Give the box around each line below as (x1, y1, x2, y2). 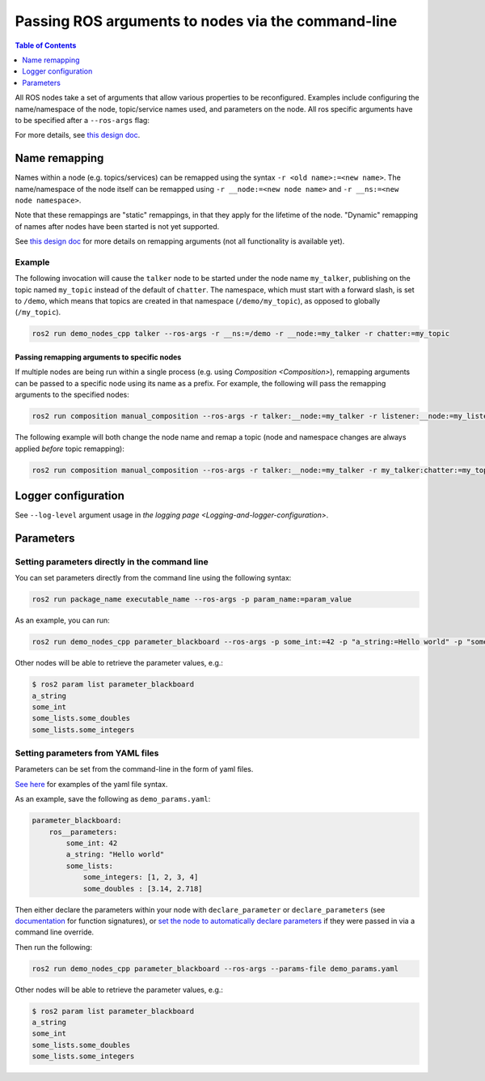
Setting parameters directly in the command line (15, 555, 209, 567)
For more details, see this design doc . (15, 130, 141, 140)
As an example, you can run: (15, 615, 111, 625)
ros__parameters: (48, 827, 118, 836)
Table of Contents (15, 40, 77, 50)
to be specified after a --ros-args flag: (15, 115, 150, 125)
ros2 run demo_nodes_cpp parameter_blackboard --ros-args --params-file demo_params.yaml (32, 964, 399, 973)
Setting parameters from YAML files (15, 747, 159, 759)
